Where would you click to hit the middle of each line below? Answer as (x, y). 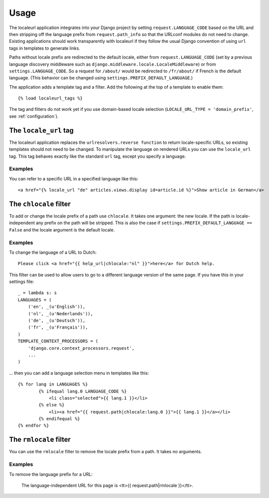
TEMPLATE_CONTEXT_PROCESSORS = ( (58, 341)
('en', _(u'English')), (57, 307)
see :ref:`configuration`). (34, 116)
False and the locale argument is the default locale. (62, 230)
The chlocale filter (40, 204)
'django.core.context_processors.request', (81, 348)
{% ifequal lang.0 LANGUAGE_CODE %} (83, 391)
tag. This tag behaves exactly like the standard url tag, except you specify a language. (98, 156)
